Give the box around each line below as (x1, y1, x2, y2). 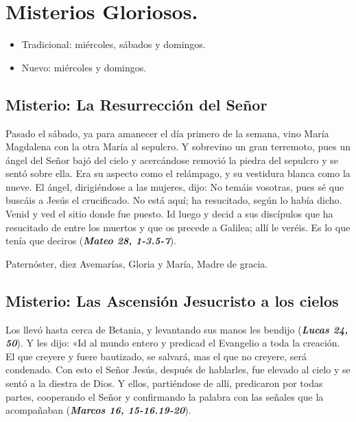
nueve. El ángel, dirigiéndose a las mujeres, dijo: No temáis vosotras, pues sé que (5, 179, 344, 194)
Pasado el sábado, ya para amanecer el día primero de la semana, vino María (5, 126, 329, 140)
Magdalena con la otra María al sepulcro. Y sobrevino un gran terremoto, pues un (5, 139, 351, 154)
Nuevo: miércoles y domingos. (21, 60, 147, 74)
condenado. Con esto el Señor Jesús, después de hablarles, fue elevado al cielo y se (5, 362, 351, 377)
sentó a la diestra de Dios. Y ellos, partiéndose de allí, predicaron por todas (5, 376, 323, 390)
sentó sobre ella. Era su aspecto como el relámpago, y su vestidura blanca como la (5, 166, 351, 180)
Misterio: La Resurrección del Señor (5, 93, 268, 115)
